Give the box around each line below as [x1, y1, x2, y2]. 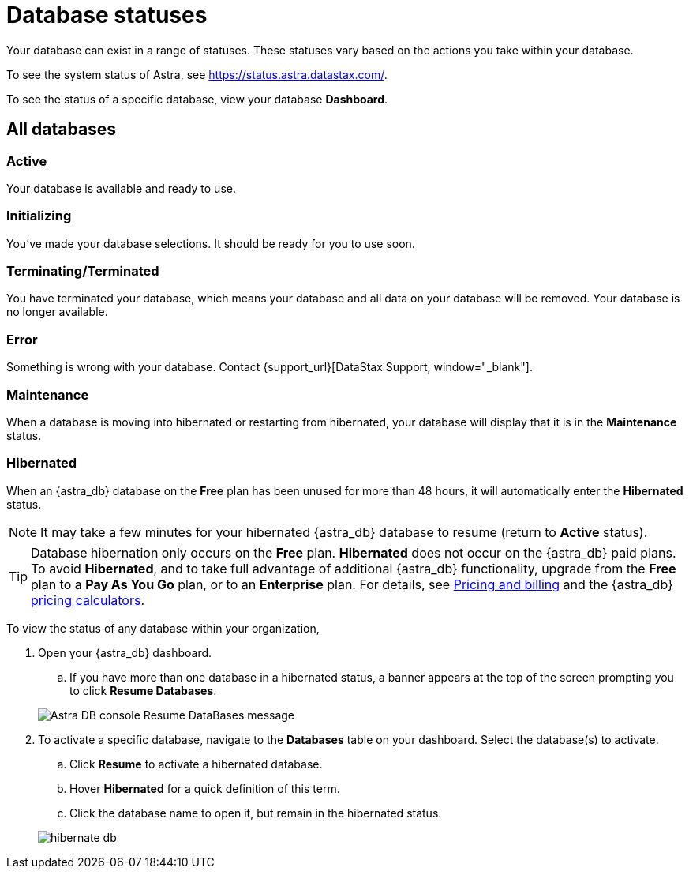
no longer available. [6, 305, 108, 319]
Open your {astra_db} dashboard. [38, 645, 212, 659]
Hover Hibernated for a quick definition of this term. [69, 781, 340, 795]
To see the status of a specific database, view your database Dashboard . [6, 92, 388, 106]
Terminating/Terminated [6, 263, 159, 280]
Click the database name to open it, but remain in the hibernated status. [69, 806, 442, 820]
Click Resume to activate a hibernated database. [69, 757, 323, 771]
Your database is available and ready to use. [6, 181, 236, 195]
